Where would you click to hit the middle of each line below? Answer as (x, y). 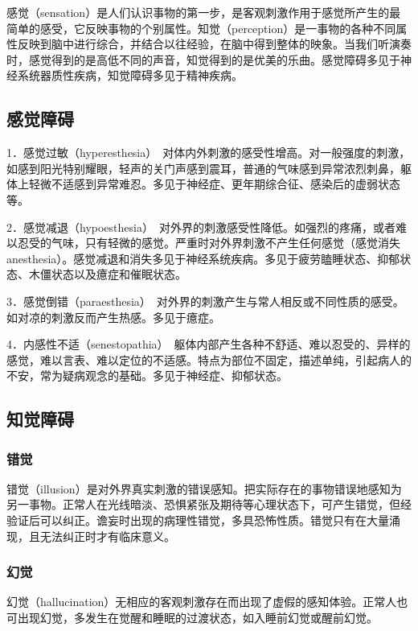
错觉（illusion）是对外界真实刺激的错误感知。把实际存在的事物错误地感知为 (204, 488)
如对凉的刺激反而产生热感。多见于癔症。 (113, 317)
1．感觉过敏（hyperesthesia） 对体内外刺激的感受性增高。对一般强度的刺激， (209, 153)
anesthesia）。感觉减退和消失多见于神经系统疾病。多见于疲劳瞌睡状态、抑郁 (203, 258)
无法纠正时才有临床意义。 (107, 536)
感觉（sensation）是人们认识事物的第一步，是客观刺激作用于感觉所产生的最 (204, 12)
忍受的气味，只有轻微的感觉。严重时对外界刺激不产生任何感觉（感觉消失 (209, 243)
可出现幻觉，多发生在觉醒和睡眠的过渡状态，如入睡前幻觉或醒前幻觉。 (192, 618)
